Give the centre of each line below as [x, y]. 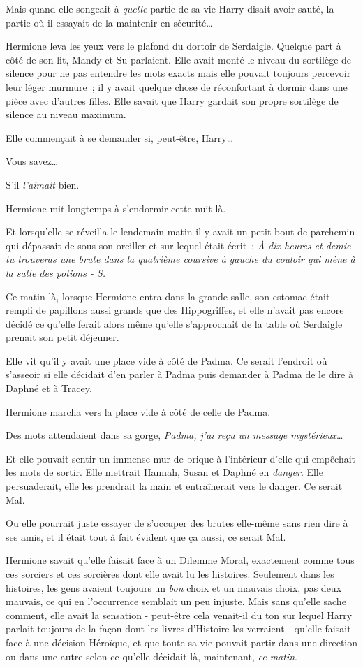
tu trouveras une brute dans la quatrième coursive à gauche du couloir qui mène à [180, 259]
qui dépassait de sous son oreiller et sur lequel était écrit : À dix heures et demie [178, 245]
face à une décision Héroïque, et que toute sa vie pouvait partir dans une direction [181, 642]
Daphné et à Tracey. [49, 388]
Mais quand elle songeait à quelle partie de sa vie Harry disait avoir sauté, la [170, 8]
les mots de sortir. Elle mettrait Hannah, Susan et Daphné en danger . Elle [164, 472]
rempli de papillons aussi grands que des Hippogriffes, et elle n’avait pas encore [175, 310]
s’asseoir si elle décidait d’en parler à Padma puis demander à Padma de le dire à [179, 374]
